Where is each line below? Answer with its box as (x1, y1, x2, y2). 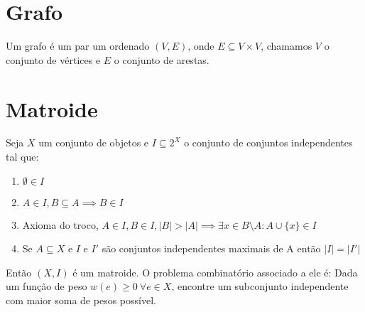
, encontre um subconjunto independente (171, 279, 349, 294)
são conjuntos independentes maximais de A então (102, 241, 321, 256)
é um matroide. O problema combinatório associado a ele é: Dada (72, 264, 358, 279)
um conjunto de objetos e (38, 135, 149, 150)
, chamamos (261, 38, 312, 53)
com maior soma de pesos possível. (6, 293, 156, 307)
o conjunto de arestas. (114, 52, 209, 67)
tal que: (6, 149, 39, 164)
